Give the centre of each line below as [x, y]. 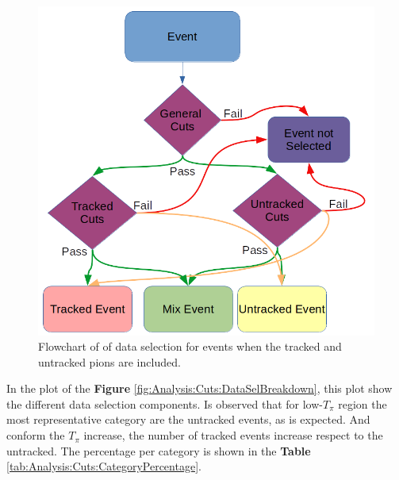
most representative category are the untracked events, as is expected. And [188, 419]
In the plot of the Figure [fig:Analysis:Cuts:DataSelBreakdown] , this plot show [199, 388]
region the [363, 403]
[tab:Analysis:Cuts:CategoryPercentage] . [104, 466]
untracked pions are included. [109, 361]
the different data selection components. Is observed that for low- [165, 403]
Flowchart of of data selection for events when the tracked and [190, 346]
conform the [36, 435]
